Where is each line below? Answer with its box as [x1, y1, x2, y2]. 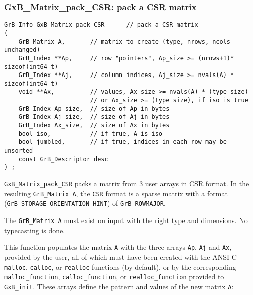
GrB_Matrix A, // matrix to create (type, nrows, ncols [18, 38, 231, 45]
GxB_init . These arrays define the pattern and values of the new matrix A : [4, 281, 234, 291]
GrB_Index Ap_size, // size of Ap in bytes [18, 105, 170, 112]
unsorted [4, 147, 33, 155]
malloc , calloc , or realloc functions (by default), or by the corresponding [4, 261, 236, 272]
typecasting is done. [4, 225, 65, 235]
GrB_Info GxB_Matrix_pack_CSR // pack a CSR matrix [4, 21, 198, 29]
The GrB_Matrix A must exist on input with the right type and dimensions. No [4, 215, 248, 225]
